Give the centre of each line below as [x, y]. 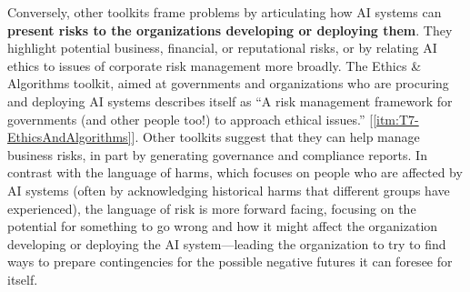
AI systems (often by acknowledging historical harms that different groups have [229, 190]
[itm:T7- [396, 119]
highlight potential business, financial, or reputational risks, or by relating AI [222, 48]
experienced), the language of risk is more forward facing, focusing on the [212, 208]
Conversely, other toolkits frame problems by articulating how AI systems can [225, 12]
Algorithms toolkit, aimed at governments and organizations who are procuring [228, 83]
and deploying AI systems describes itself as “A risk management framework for [230, 101]
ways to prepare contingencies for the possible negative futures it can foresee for [230, 262]
